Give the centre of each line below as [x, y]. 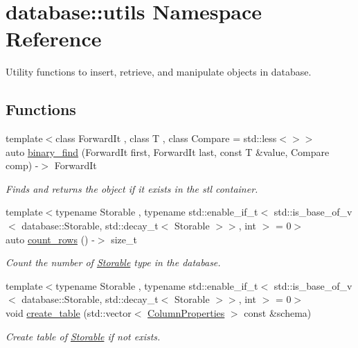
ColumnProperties [186, 313]
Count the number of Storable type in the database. [113, 262]
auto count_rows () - [50, 239]
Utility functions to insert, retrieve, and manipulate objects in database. [159, 72]
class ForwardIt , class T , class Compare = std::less [166, 138]
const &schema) [278, 313]
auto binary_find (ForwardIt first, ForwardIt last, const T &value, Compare [168, 151]
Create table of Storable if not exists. [83, 336]
